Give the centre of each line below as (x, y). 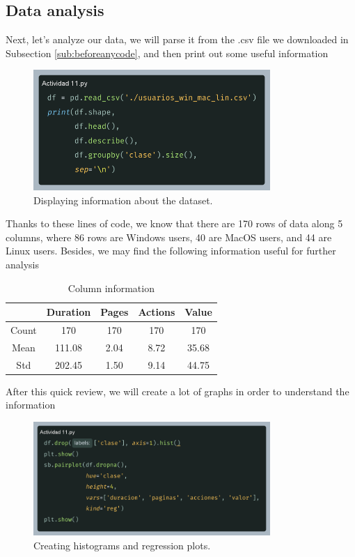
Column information (111, 288)
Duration (69, 312)
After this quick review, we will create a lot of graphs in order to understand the (177, 391)
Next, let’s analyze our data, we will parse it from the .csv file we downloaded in (177, 39)
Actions (157, 312)
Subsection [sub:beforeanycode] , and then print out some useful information (167, 53)
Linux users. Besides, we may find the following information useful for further (171, 251)
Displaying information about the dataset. (123, 200)
